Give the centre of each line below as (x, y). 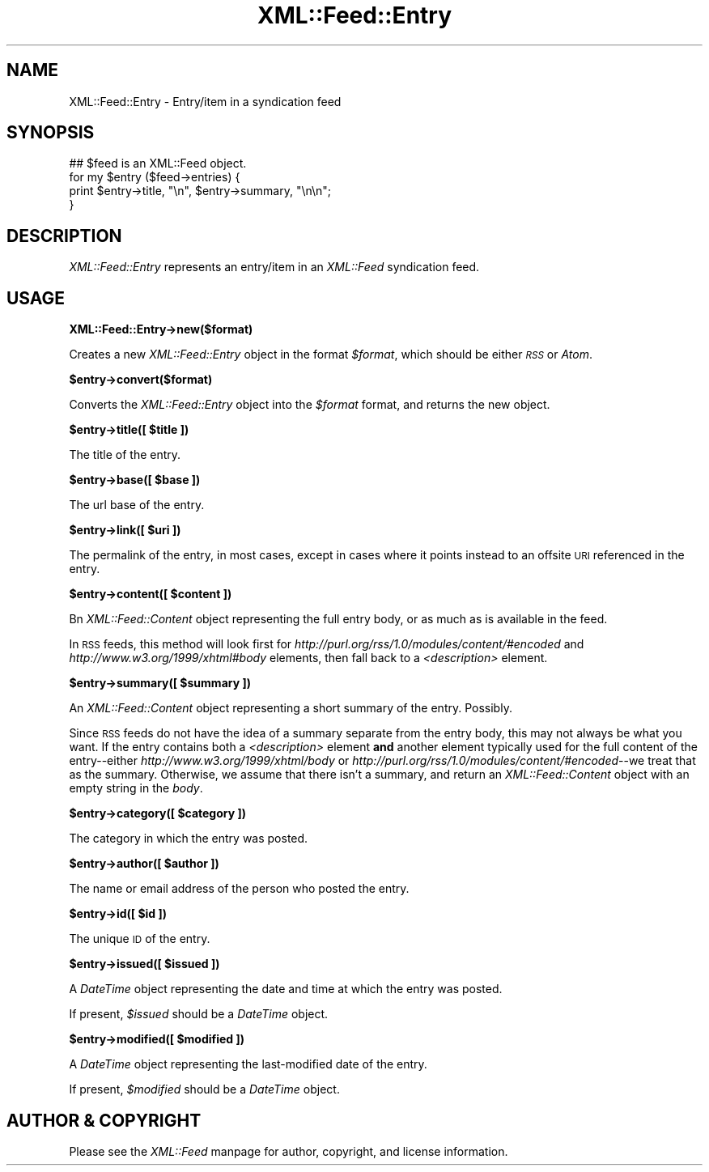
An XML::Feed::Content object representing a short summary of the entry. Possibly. (291, 708)
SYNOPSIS (51, 133)
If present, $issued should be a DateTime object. (199, 1014)
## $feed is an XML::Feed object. (158, 163)
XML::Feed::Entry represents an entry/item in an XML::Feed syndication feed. (274, 267)
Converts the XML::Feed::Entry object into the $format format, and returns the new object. (310, 405)
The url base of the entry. (137, 505)
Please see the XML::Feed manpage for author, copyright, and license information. (289, 1151)
